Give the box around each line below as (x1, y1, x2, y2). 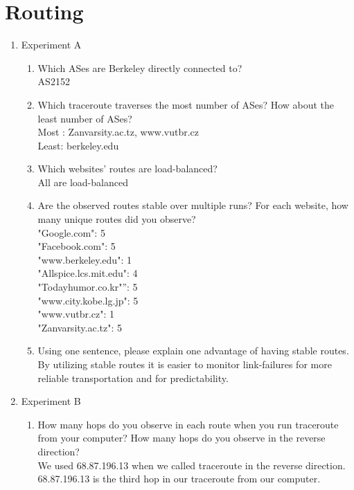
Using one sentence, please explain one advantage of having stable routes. (37, 343, 349, 358)
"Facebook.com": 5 (37, 239, 116, 253)
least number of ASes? (37, 111, 132, 125)
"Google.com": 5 (37, 225, 105, 239)
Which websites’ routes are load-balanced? (37, 161, 218, 176)
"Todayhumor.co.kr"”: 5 (37, 280, 138, 294)
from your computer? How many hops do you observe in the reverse (37, 430, 326, 445)
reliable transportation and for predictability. (37, 370, 229, 385)
